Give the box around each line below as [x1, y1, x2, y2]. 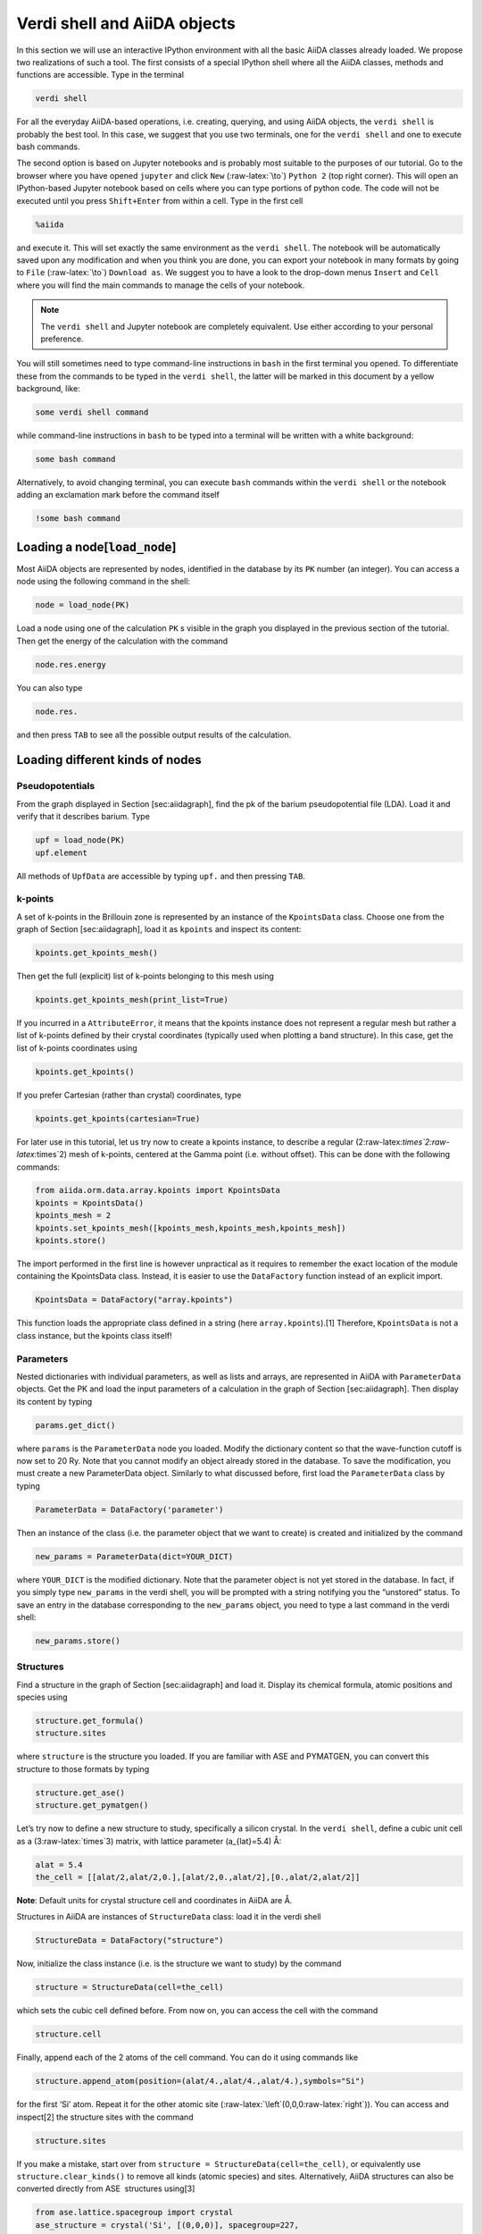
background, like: [16, 383, 80, 394]
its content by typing [16, 1396, 93, 1407]
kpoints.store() [35, 1236, 107, 1246]
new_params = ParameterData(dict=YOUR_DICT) [35, 1551, 234, 1561]
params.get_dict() [35, 1420, 116, 1430]
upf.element [35, 847, 88, 858]
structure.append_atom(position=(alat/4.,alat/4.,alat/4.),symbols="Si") [35, 2076, 365, 2087]
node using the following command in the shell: [16, 576, 191, 587]
